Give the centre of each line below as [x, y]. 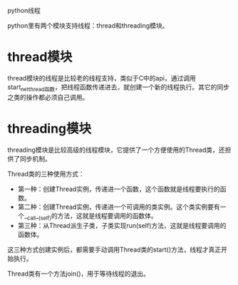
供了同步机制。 [29, 158]
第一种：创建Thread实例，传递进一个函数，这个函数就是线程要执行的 [119, 189]
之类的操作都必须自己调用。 [48, 97]
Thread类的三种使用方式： [46, 174]
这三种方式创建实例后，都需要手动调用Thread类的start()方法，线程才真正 [114, 250]
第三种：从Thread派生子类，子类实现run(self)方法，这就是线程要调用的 [122, 226]
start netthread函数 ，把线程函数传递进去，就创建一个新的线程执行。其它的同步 [119, 88]
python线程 [24, 10]
